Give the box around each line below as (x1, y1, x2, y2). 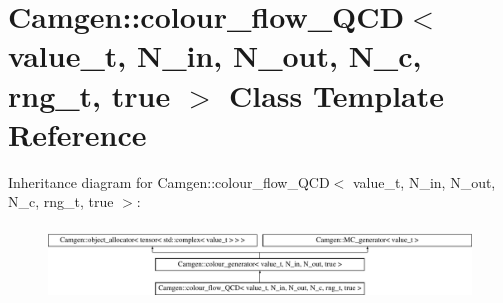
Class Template (228, 74, 445, 115)
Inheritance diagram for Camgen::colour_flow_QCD (8, 171, 330, 192)
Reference (8, 113, 147, 154)
